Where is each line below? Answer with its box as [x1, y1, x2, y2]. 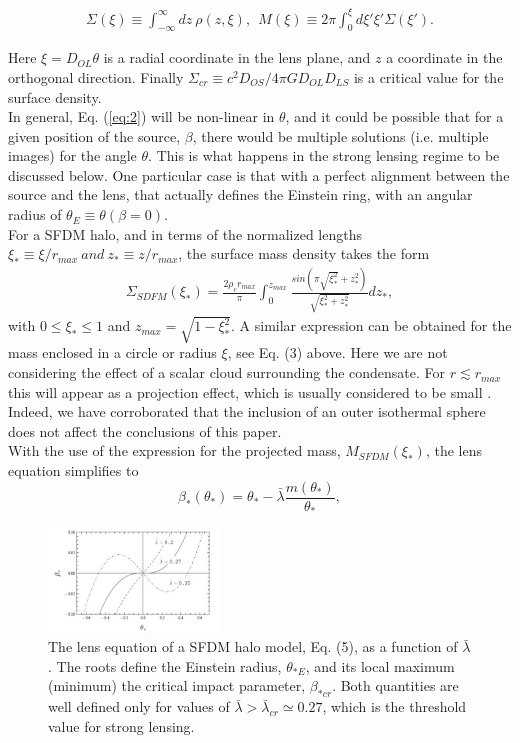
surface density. [8, 86, 102, 107]
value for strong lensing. [48, 715, 195, 736]
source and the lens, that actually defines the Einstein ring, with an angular [8, 184, 473, 205]
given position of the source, [8, 125, 181, 146]
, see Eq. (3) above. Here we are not [227, 342, 448, 363]
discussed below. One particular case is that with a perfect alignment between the [8, 164, 510, 185]
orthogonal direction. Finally [8, 66, 184, 87]
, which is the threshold [322, 696, 467, 717]
